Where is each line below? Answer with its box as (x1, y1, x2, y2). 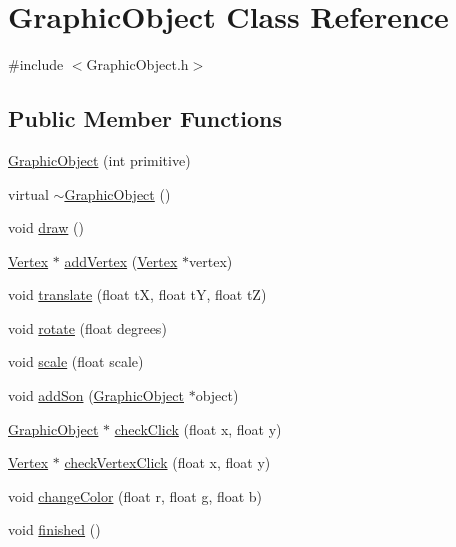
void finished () (8, 519, 101, 540)
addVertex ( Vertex (64, 250, 178, 271)
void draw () (8, 217, 84, 238)
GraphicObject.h (86, 54, 189, 75)
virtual (8, 183, 49, 204)
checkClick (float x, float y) (114, 418, 282, 439)
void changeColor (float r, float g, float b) (8, 485, 263, 506)
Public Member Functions (8, 103, 282, 134)
